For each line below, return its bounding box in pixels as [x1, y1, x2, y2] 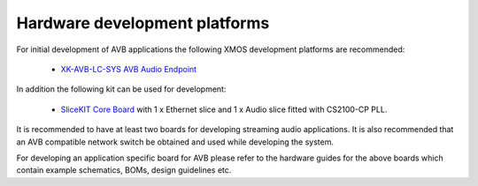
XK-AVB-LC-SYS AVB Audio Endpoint [60, 63, 197, 74]
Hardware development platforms [16, 13, 270, 33]
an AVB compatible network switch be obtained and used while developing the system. [16, 137, 334, 147]
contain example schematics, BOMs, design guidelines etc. [16, 165, 232, 175]
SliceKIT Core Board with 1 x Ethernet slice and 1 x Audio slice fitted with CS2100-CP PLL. [60, 104, 388, 115]
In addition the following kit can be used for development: [16, 84, 227, 94]
